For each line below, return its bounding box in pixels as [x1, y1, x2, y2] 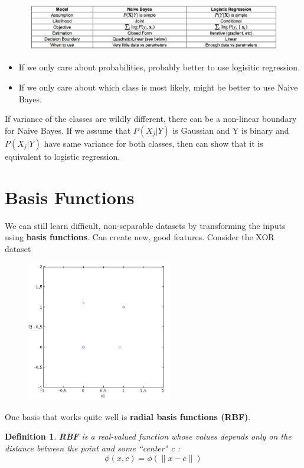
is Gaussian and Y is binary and [172, 124, 289, 136]
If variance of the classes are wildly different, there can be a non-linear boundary [5, 112, 297, 125]
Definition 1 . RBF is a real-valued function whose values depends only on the [5, 430, 292, 443]
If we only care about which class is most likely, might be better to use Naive [18, 81, 298, 93]
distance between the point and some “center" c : [5, 441, 181, 454]
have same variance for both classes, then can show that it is [44, 137, 263, 149]
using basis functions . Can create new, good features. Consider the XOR [5, 231, 274, 243]
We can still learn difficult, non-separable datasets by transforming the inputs [5, 219, 286, 231]
